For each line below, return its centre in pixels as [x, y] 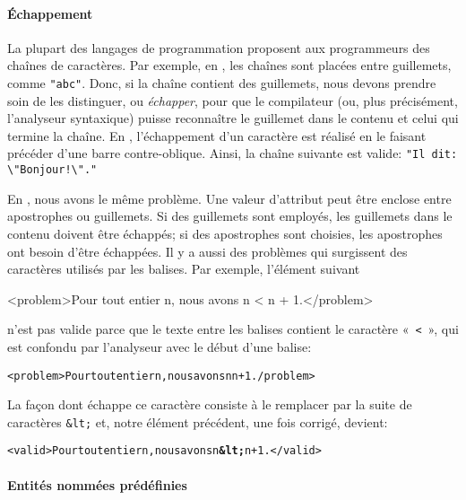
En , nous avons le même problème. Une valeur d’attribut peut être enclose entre [229, 198]
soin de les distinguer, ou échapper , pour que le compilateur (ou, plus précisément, [233, 100]
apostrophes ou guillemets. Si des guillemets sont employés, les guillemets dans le [230, 216]
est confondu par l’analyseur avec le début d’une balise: [160, 346]
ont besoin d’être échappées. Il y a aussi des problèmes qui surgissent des [207, 251]
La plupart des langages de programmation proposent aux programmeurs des [219, 47]
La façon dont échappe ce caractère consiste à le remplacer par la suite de [210, 404]
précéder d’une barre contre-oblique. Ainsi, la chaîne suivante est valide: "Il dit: [233, 153]
